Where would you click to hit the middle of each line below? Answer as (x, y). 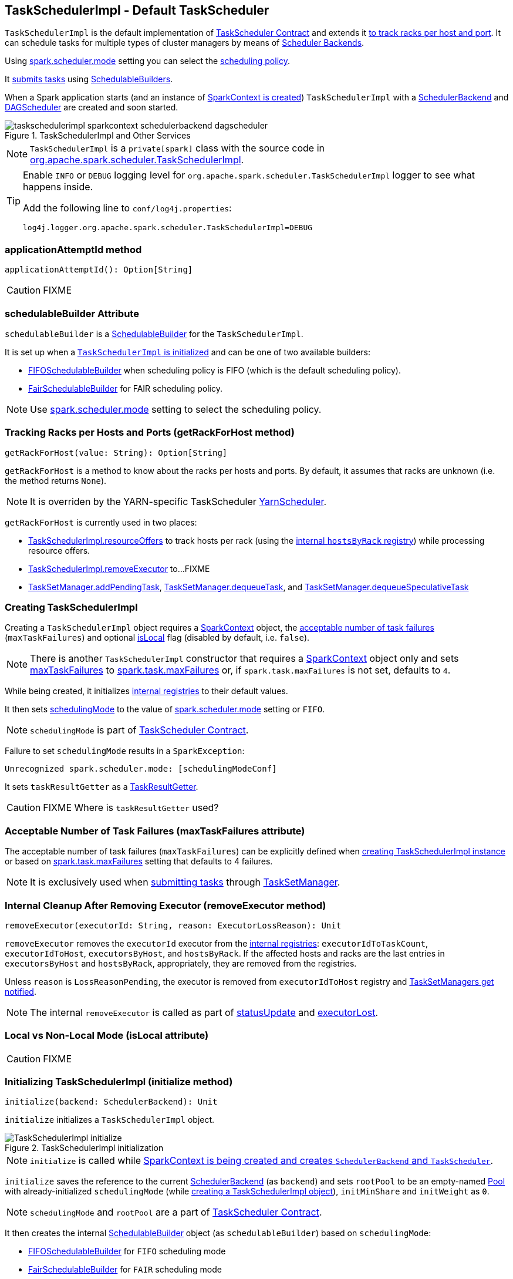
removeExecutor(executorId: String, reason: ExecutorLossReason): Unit (173, 925)
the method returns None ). (56, 480)
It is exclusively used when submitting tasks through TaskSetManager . (185, 882)
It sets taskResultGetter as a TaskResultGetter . (102, 787)
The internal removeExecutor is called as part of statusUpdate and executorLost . (204, 1012)
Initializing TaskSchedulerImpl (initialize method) (119, 1082)
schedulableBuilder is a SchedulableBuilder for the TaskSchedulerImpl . (154, 334)
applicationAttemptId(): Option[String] (99, 270)
